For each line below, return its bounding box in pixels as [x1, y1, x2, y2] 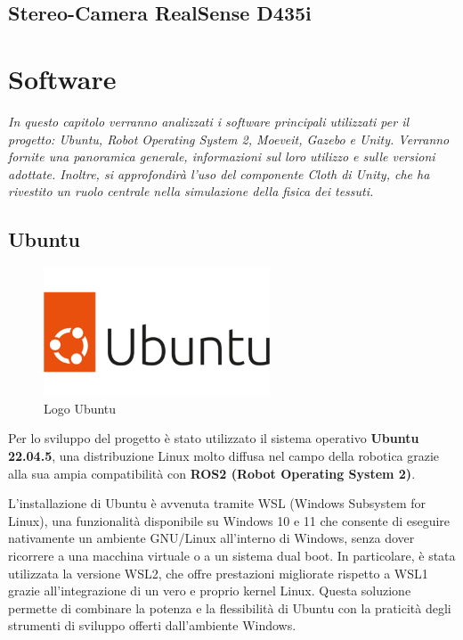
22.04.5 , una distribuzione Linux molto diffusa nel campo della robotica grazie [8, 447, 440, 465]
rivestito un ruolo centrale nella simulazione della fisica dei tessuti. [8, 182, 374, 201]
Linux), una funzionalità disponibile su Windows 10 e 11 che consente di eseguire [8, 511, 451, 529]
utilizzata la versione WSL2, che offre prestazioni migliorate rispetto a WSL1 [8, 563, 428, 582]
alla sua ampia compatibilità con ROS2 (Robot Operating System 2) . [8, 464, 416, 482]
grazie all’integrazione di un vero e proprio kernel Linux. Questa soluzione [8, 581, 411, 600]
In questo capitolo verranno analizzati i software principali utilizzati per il [8, 111, 410, 130]
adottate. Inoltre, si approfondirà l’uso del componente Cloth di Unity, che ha [8, 164, 430, 183]
